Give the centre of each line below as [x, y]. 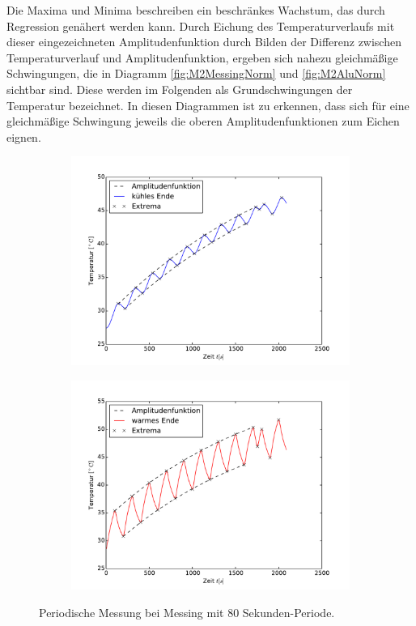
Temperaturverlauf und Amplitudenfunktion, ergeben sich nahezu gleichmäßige [202, 57]
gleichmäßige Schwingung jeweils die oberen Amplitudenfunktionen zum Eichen [203, 121]
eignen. [24, 136]
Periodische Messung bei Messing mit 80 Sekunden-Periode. [187, 612]
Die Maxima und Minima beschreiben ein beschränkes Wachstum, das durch [196, 10]
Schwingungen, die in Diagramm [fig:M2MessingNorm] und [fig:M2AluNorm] [196, 73]
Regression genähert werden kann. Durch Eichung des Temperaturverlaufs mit [201, 26]
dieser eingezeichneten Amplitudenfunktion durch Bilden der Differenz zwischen [204, 42]
